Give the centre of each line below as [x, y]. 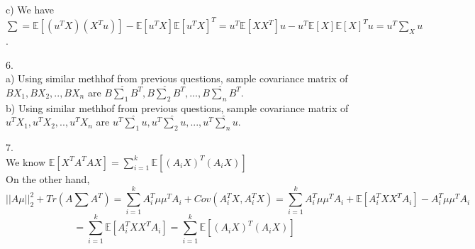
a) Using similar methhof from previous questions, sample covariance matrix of [177, 78]
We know [26, 161]
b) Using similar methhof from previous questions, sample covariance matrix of [177, 107]
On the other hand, [48, 178]
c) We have [30, 9]
